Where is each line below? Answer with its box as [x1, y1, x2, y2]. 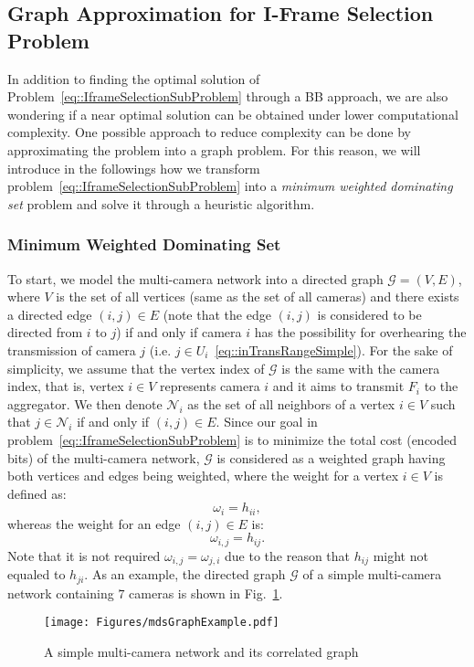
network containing [7, 583, 114, 602]
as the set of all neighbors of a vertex [187, 394, 395, 413]
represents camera [160, 376, 260, 396]
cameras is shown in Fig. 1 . [129, 583, 283, 602]
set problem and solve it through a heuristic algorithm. [7, 194, 315, 213]
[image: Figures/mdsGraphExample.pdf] [44, 616, 279, 630]
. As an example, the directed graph [84, 565, 286, 584]
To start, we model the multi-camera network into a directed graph [7, 269, 384, 288]
